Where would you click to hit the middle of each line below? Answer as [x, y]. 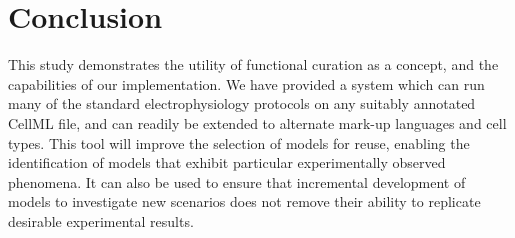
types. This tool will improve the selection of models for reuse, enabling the [239, 142]
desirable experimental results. [101, 220]
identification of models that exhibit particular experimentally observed [227, 162]
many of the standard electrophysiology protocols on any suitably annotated [242, 103]
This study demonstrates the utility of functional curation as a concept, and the [253, 64]
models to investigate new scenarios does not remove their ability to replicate [244, 201]
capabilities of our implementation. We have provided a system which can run [246, 83]
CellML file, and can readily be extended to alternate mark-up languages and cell [257, 122]
